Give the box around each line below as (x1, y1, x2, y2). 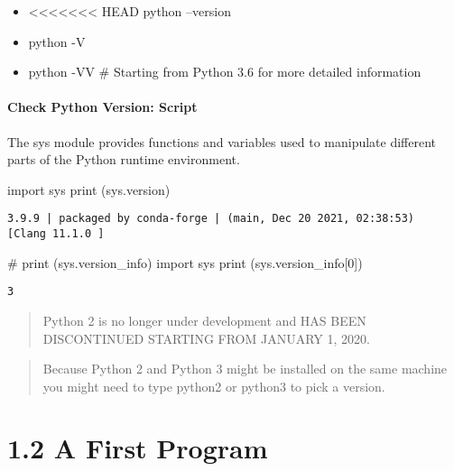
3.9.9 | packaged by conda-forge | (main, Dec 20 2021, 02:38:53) (7, 212, 415, 226)
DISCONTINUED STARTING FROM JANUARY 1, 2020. (42, 328, 370, 347)
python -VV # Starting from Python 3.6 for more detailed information (28, 62, 422, 81)
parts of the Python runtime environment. (7, 150, 240, 169)
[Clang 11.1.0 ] (7, 227, 105, 241)
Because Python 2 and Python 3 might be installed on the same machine (42, 359, 448, 378)
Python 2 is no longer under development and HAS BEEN (42, 310, 366, 329)
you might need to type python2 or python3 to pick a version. (42, 376, 385, 395)
